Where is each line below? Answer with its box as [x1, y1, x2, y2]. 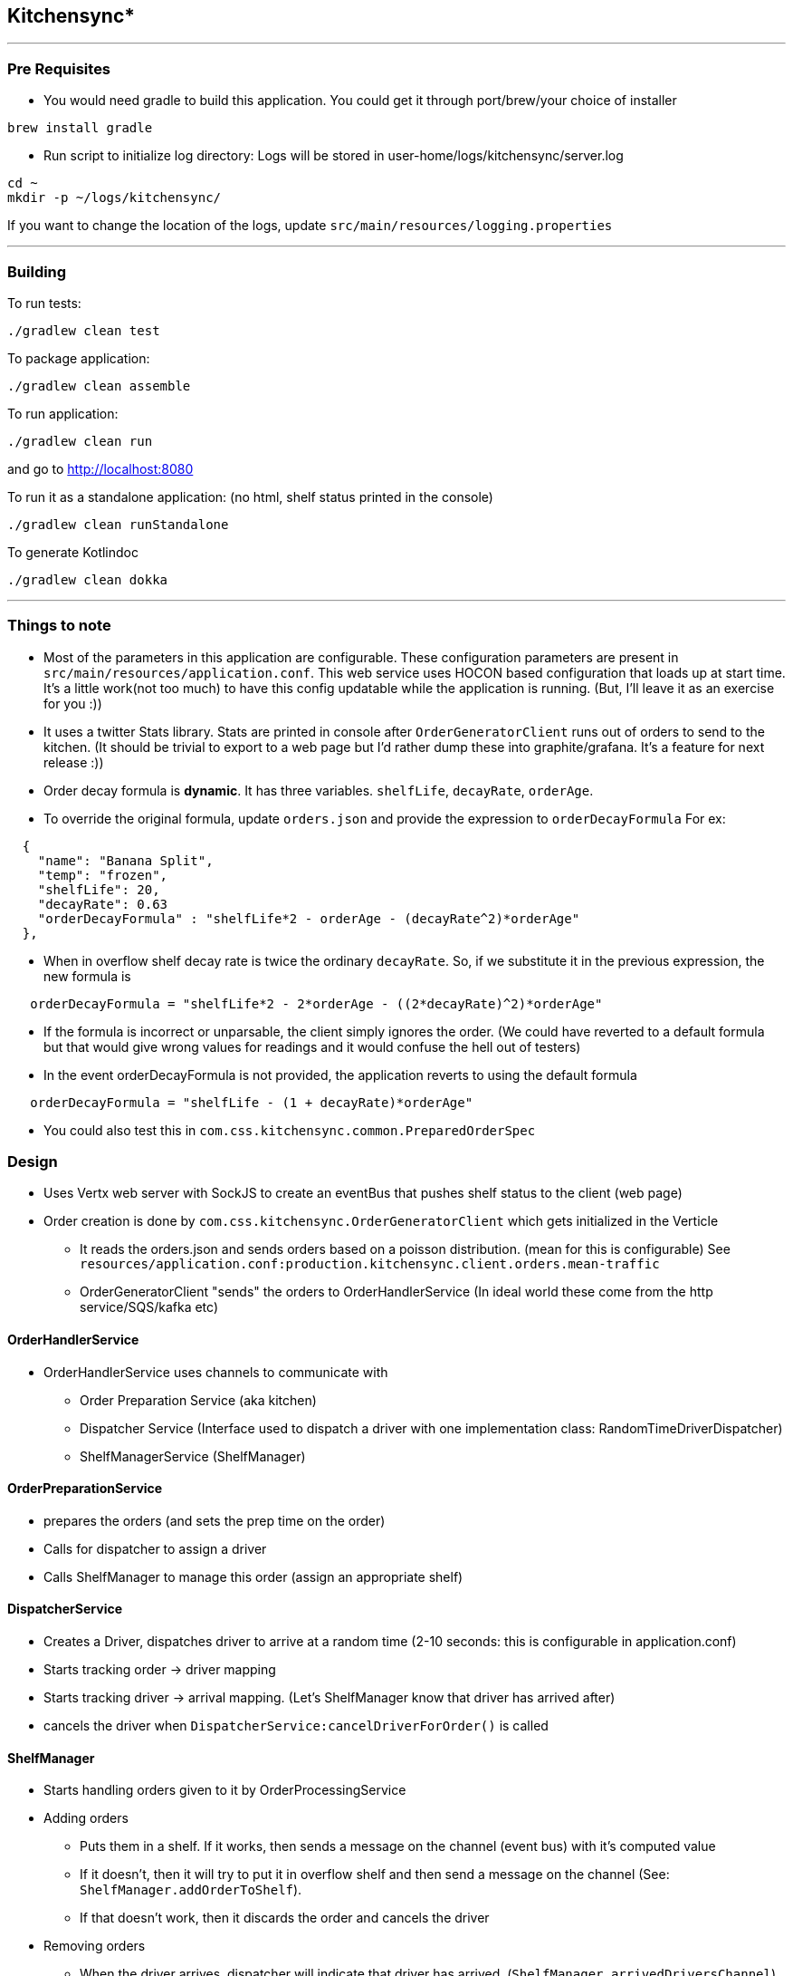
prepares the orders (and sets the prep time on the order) [43, 1512, 386, 1528]
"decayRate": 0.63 [37, 896, 168, 911]
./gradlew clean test [7, 323, 160, 338]
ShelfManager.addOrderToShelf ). [80, 1882, 302, 1898]
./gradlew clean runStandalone [7, 516, 229, 532]
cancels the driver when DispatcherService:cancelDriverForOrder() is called [43, 1718, 549, 1734]
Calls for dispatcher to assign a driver [43, 1540, 267, 1557]
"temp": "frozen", [37, 867, 168, 882]
